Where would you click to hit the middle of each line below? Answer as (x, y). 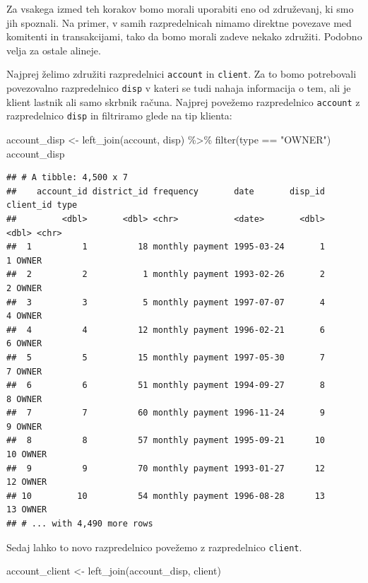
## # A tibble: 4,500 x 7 (67, 178)
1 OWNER (24, 260)
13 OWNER (27, 510)
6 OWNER (24, 344)
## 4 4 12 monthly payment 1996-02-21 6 (166, 330)
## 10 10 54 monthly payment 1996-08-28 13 (166, 496)
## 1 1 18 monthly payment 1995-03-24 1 (166, 247)
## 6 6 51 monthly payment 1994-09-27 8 (166, 385)
